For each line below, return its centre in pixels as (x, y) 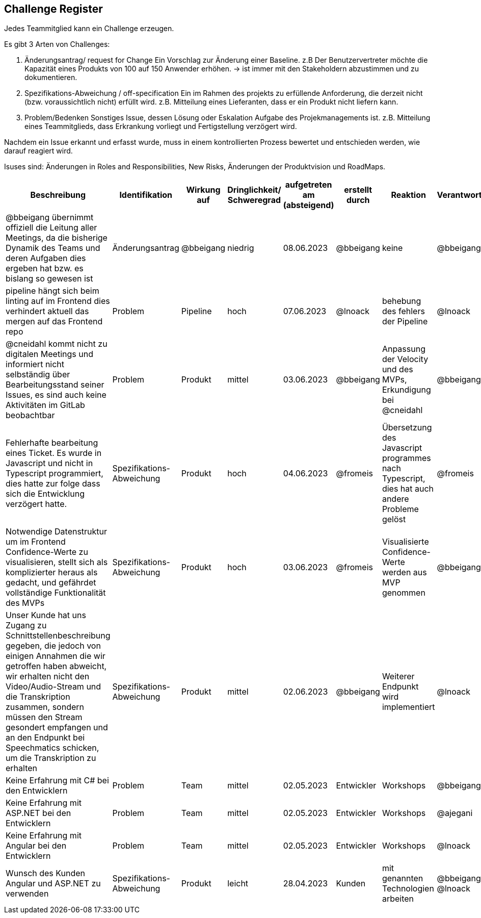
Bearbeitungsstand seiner (55, 385)
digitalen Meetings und (49, 354)
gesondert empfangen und (57, 728)
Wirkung (203, 190)
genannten (403, 878)
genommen (404, 593)
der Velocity (405, 359)
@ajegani (455, 813)
